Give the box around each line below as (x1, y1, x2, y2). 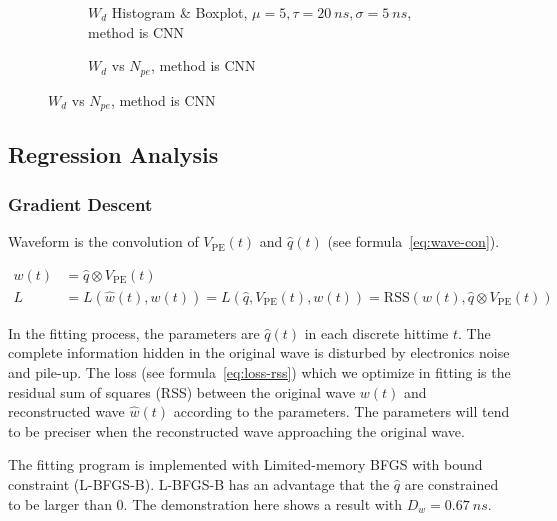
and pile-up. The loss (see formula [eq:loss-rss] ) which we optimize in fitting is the (8, 361, 511, 382)
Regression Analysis (8, 139, 219, 170)
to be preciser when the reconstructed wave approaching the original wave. (8, 420, 465, 441)
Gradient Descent (8, 191, 153, 216)
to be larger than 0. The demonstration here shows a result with (8, 493, 403, 514)
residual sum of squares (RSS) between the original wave (8, 381, 356, 402)
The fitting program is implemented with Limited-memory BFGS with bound (8, 454, 483, 475)
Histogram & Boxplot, (111, 2, 248, 22)
